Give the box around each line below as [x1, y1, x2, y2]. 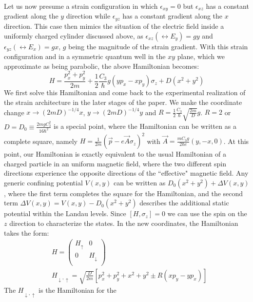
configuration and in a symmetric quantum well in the [4, 51, 166, 61]
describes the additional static [139, 198, 229, 208]
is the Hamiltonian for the [39, 285, 117, 295]
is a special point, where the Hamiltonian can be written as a [54, 121, 236, 131]
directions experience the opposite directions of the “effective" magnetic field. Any [4, 168, 249, 178]
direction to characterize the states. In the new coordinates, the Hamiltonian [9, 218, 238, 228]
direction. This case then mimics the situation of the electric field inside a [4, 20, 224, 31]
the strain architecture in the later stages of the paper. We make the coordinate [4, 97, 242, 107]
